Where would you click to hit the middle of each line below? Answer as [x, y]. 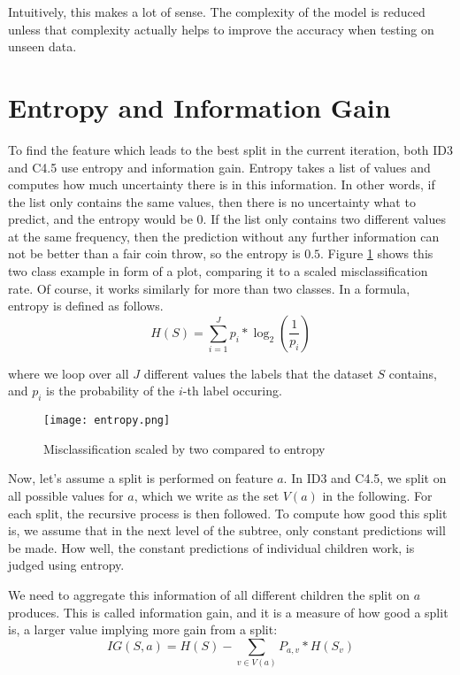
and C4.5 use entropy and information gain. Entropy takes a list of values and [219, 167]
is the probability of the [111, 391]
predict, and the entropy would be [100, 219]
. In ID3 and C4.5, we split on [365, 478]
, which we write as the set [207, 496]
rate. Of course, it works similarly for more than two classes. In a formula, [209, 288]
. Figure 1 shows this [377, 253]
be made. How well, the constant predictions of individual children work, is [211, 547]
